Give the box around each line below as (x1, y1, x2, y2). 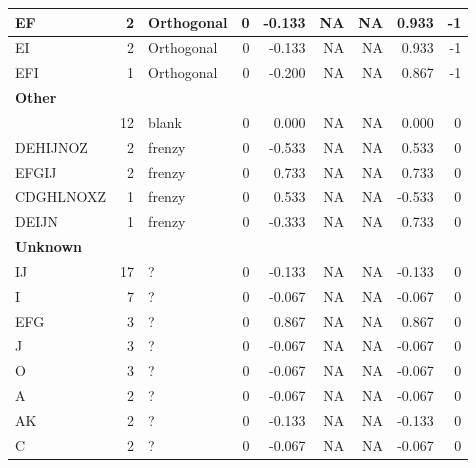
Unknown (15, 236, 82, 257)
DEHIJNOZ (15, 136, 88, 157)
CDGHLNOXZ (15, 186, 107, 207)
